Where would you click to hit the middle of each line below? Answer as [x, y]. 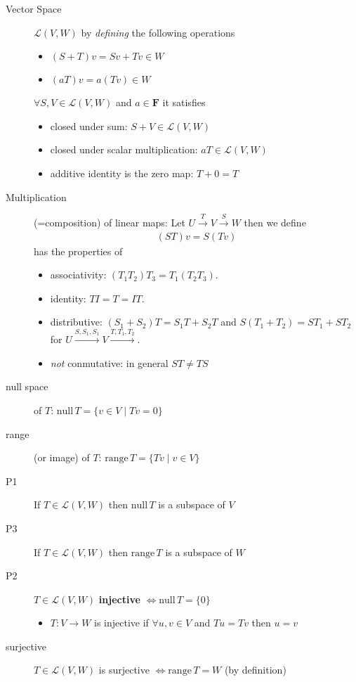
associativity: [78, 275]
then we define [275, 222]
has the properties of [78, 251]
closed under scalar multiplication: [124, 149]
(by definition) [255, 670]
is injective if [121, 623]
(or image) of [62, 457]
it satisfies [184, 102]
